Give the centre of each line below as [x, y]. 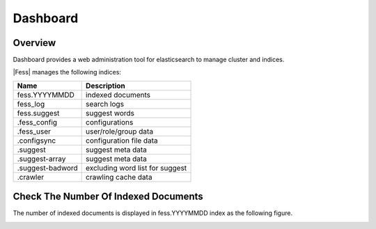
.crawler [31, 177]
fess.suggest [38, 113]
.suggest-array [41, 159]
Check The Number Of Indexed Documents [108, 197]
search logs [105, 104]
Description [105, 86]
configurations [110, 122]
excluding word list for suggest [136, 168]
